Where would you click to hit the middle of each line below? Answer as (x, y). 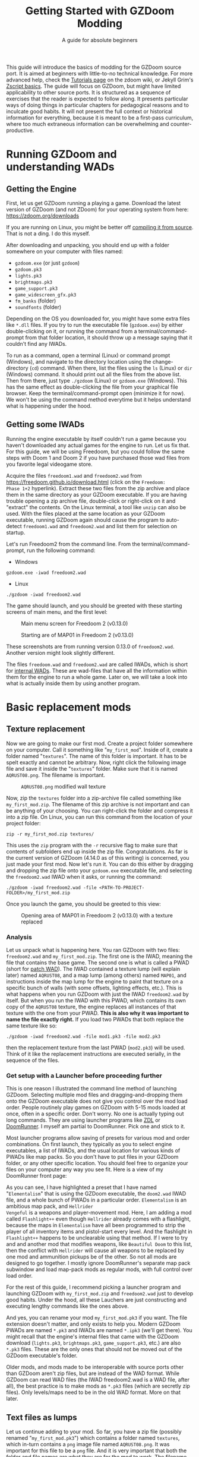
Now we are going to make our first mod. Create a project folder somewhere (99, 743)
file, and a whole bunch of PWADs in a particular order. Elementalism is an (97, 1200)
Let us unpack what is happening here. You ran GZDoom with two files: (93, 950)
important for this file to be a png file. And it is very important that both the (97, 1450)
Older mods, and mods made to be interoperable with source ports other (95, 1367)
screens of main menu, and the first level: (57, 612)
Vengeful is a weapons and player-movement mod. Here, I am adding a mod (99, 1213)
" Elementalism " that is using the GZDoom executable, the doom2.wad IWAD (96, 1194)
